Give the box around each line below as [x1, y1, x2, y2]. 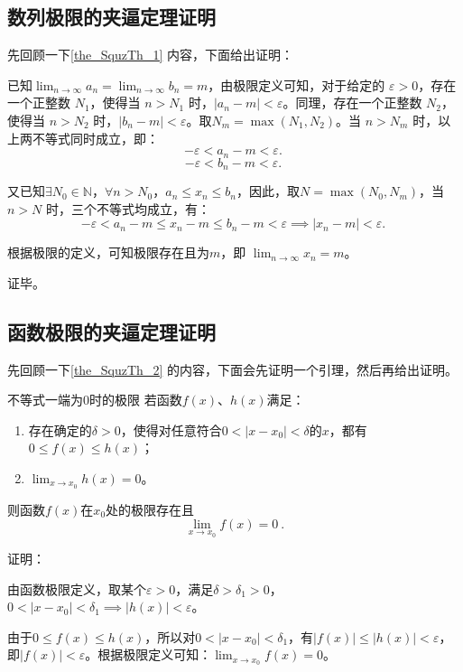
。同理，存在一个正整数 [282, 93, 422, 112]
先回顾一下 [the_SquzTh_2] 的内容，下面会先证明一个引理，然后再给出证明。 [7, 359, 458, 378]
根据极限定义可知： [97, 645, 212, 664]
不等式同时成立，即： [32, 128, 159, 147]
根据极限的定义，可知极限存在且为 [7, 243, 209, 262]
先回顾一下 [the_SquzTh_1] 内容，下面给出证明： [7, 45, 293, 64]
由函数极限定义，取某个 [7, 579, 146, 598]
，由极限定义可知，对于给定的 [208, 75, 385, 94]
